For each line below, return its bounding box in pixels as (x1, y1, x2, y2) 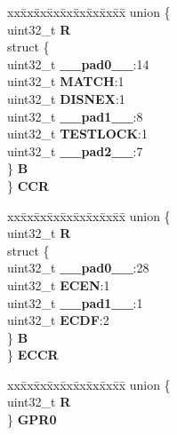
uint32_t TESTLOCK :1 (7, 124, 148, 143)
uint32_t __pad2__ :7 (7, 141, 143, 160)
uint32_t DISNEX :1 (7, 89, 125, 107)
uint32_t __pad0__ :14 (7, 54, 149, 73)
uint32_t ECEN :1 (7, 275, 110, 294)
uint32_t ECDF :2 (7, 311, 109, 329)
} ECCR (7, 345, 59, 364)
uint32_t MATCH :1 (7, 72, 125, 91)
